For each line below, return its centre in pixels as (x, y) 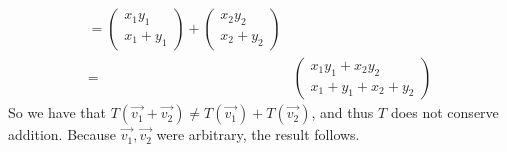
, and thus (342, 112)
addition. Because (62, 134)
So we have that (57, 112)
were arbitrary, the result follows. (258, 134)
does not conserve (444, 112)
